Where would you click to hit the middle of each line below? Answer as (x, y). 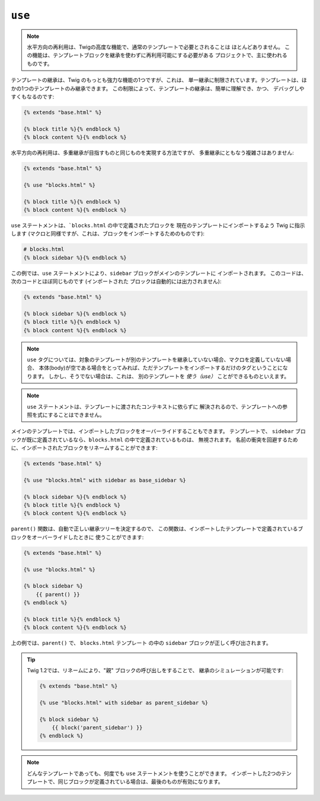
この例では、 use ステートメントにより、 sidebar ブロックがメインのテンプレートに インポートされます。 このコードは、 (159, 273)
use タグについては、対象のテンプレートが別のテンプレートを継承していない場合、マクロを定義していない (156, 360)
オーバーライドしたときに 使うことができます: (88, 537)
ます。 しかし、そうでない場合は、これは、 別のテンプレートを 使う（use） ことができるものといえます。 (161, 376)
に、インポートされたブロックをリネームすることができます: (84, 448)
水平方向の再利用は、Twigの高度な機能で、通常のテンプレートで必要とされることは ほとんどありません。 (155, 47)
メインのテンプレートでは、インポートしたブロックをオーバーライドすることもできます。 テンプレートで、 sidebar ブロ (159, 431)
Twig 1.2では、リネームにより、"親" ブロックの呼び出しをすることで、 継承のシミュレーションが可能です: (155, 670)
